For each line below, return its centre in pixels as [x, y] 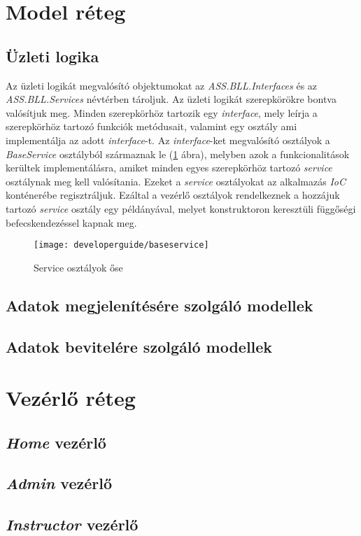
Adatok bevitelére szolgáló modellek [139, 346]
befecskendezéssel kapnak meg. [71, 222]
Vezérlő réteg [71, 398]
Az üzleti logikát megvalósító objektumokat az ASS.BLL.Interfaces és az [162, 85]
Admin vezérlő [59, 483]
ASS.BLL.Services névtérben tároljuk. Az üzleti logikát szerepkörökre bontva [171, 99]
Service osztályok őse [78, 267]
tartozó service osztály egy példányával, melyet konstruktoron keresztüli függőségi [181, 208]
